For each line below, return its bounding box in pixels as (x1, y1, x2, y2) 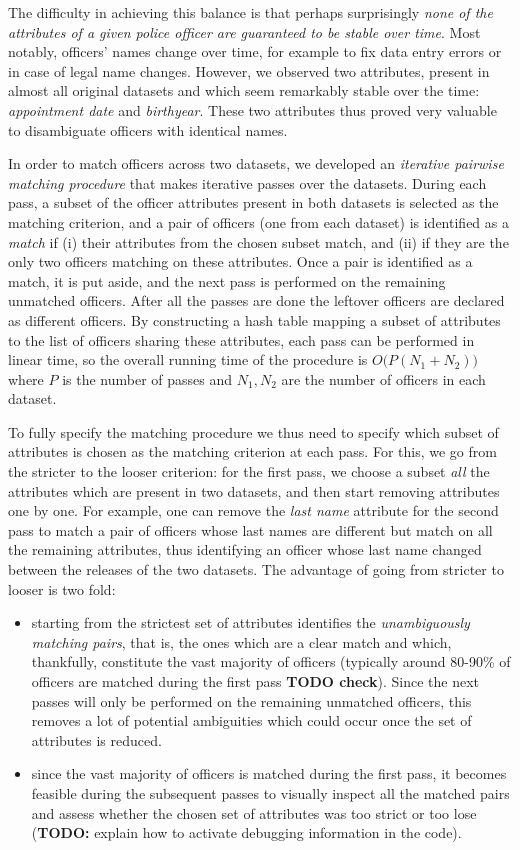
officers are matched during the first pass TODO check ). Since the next (31, 671, 480, 691)
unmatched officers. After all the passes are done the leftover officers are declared (8, 290, 505, 311)
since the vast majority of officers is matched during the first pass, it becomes (31, 763, 507, 784)
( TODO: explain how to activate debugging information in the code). (31, 822, 462, 843)
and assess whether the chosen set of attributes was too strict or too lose (31, 802, 477, 823)
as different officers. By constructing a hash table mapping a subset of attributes (8, 309, 501, 330)
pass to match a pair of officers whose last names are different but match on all (8, 519, 493, 540)
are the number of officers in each (281, 368, 486, 389)
